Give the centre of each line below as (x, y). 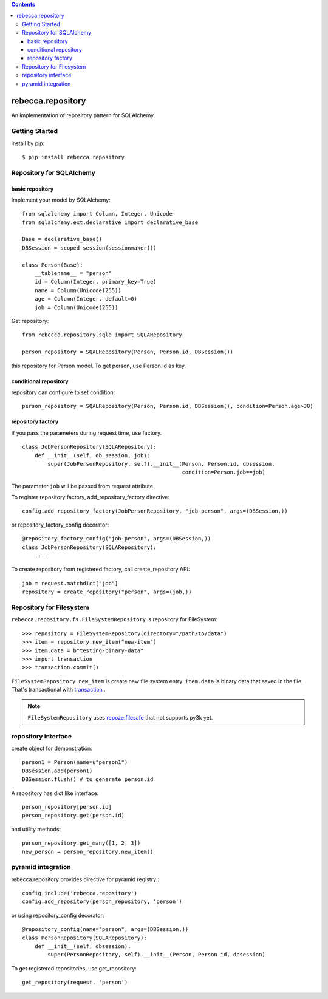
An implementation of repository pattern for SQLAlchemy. (83, 115)
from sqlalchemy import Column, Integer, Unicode (97, 214)
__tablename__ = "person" (73, 274)
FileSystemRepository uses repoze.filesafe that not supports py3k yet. (120, 717)
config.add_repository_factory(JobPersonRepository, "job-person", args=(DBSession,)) (155, 511)
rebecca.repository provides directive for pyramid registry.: (85, 879)
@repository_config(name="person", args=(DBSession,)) (105, 929)
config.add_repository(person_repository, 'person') (102, 902)
